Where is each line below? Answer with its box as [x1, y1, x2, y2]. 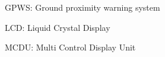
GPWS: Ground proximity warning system [5, 1, 160, 13]
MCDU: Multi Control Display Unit [5, 41, 136, 53]
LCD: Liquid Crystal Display [5, 21, 110, 33]
